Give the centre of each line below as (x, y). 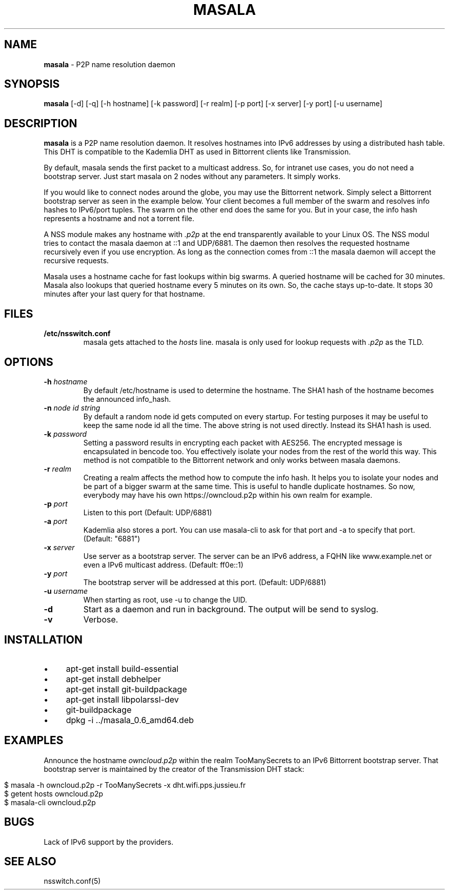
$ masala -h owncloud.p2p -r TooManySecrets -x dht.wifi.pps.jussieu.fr (125, 785)
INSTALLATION (43, 640)
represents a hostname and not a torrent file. (119, 219)
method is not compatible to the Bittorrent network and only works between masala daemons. (242, 460)
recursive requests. (76, 261)
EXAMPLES (34, 741)
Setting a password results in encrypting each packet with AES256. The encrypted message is (243, 442)
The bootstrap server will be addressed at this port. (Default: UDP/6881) (205, 582)
